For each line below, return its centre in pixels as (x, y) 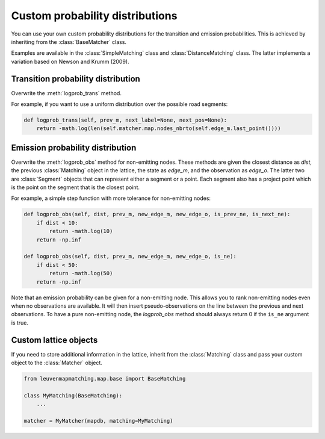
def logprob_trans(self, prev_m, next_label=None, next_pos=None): (125, 120)
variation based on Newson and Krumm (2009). (70, 61)
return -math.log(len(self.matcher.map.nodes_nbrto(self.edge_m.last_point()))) (159, 129)
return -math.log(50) (81, 273)
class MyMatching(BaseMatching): (73, 395)
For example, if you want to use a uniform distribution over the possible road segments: (119, 104)
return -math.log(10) (81, 231)
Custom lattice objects (54, 340)
